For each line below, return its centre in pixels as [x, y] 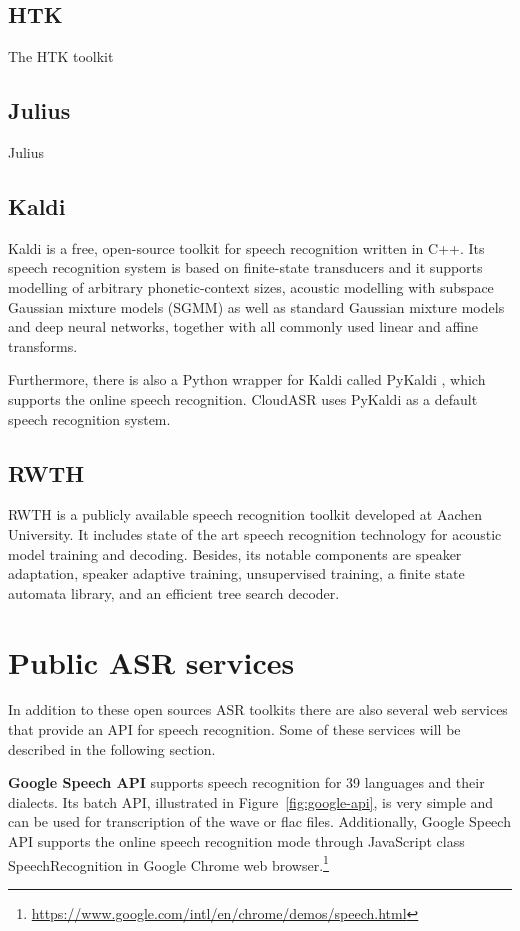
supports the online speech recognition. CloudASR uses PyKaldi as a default [243, 398]
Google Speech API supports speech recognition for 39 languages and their [246, 782]
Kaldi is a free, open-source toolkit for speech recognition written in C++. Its [246, 247]
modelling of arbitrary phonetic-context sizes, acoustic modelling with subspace [251, 286]
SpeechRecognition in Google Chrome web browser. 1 [168, 863]
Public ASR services [151, 661]
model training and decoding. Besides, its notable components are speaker [235, 553]
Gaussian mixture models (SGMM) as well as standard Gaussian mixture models [256, 306]
